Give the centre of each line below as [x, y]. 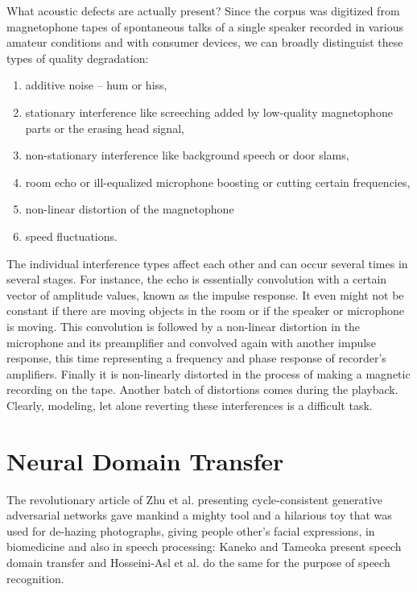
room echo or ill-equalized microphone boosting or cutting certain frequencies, [218, 182]
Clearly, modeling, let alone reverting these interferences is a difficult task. [190, 405]
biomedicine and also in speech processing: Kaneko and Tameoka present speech [204, 546]
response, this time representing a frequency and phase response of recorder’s [196, 358]
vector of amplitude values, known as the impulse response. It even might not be [205, 294]
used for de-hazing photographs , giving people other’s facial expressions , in [191, 530]
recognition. [35, 578]
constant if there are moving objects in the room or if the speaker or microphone [205, 310]
